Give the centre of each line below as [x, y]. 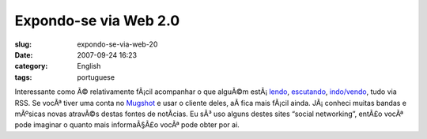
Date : [24, 54]
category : [31, 66]
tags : [23, 77]
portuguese [96, 77]
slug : [23, 44]
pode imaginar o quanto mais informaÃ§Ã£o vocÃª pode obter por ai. [127, 125]
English [89, 66]
